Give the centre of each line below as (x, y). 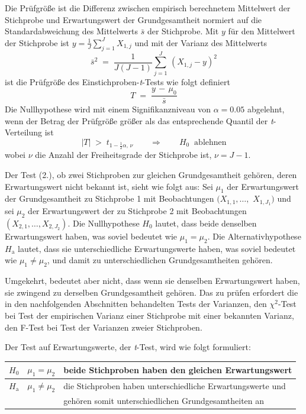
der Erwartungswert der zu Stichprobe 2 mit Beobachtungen (137, 211)
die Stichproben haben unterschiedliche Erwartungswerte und (175, 385)
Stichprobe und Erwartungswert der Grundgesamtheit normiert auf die (133, 19)
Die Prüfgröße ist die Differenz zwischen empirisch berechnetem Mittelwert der (148, 8)
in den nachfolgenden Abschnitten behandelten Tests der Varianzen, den (136, 304)
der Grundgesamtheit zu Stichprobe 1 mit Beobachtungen (109, 198)
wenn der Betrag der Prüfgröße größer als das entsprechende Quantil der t (139, 120)
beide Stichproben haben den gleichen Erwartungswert (178, 369)
